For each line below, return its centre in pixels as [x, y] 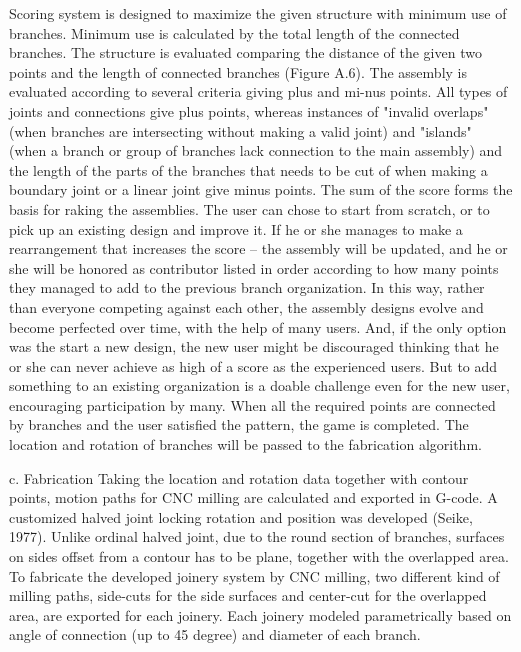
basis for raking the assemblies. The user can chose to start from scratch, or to [249, 208]
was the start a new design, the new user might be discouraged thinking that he [254, 346]
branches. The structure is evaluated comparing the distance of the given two [245, 52]
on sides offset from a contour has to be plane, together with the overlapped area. [259, 556]
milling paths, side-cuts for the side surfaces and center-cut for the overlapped [248, 595]
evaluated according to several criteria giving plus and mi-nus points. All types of [258, 91]
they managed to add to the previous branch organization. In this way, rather [247, 287]
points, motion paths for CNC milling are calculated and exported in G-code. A [253, 497]
